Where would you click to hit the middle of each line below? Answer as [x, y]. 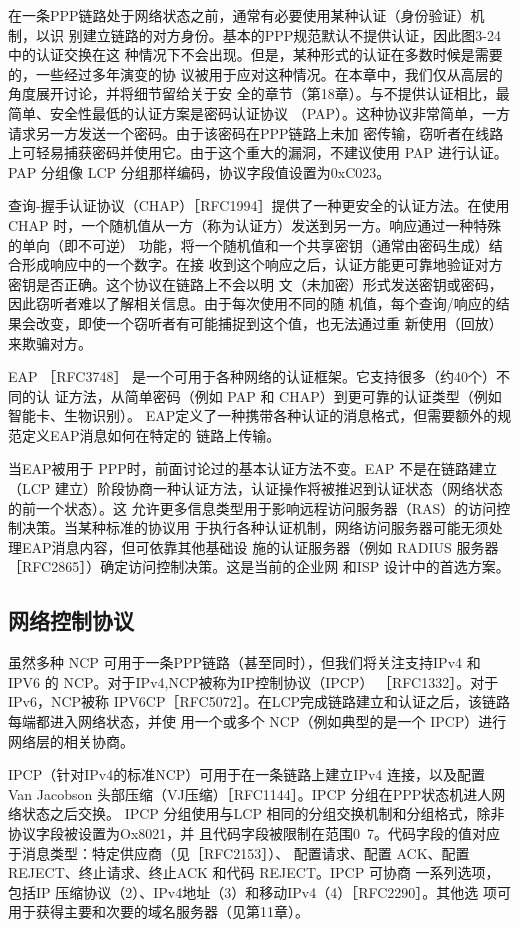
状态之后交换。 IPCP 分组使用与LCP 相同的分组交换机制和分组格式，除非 [263, 813]
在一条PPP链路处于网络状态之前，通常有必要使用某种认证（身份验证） [239, 15]
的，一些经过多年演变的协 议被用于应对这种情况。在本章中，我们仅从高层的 [255, 73]
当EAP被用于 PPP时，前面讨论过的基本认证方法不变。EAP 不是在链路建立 [253, 468]
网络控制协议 [71, 620]
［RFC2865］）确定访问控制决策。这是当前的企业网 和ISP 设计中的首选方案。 [259, 566]
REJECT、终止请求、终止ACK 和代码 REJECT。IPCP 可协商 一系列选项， [254, 872]
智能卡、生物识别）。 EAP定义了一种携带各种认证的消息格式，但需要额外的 [253, 415]
